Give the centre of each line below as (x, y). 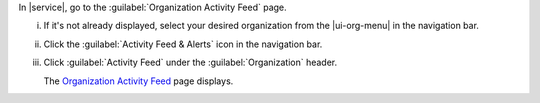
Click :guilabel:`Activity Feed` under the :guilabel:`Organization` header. (190, 62)
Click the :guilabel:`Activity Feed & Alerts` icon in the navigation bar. (183, 44)
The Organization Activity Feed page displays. (138, 81)
